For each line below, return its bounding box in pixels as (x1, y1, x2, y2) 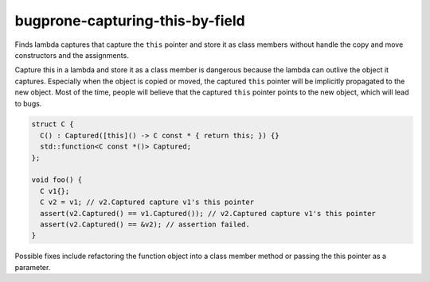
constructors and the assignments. (14, 50, 129, 60)
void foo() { (31, 176, 83, 184)
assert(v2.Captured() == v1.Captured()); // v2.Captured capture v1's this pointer (40, 209, 376, 218)
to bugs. (14, 99, 42, 108)
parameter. (14, 262, 51, 272)
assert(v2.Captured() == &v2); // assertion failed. (40, 220, 250, 229)
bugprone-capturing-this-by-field (14, 12, 246, 29)
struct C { (31, 120, 74, 129)
